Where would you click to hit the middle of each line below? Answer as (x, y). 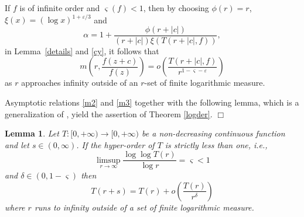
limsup (109, 160)
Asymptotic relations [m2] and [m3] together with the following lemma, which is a (152, 102)
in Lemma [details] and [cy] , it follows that (82, 50)
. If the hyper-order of (115, 144)
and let (17, 144)
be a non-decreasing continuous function (214, 133)
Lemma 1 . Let (32, 133)
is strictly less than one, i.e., (216, 144)
